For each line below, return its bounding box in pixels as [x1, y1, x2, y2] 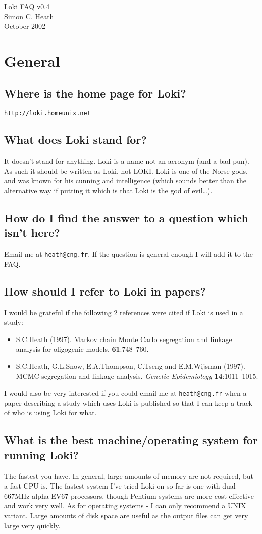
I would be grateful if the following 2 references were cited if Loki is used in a [4, 307, 243, 317]
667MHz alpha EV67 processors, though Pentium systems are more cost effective [4, 490, 254, 501]
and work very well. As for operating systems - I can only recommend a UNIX [4, 500, 246, 511]
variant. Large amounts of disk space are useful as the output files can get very [4, 510, 248, 521]
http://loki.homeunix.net [4, 110, 91, 117]
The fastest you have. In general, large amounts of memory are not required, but [4, 470, 253, 481]
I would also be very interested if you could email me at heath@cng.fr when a [4, 387, 247, 398]
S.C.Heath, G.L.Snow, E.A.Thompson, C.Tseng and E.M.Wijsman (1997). [16, 361, 245, 371]
